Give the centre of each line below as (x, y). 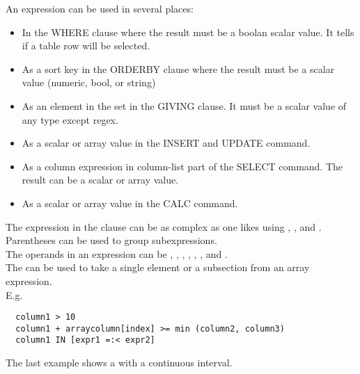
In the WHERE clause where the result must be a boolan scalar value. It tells (188, 32)
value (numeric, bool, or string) (89, 82)
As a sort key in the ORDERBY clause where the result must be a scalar (178, 68)
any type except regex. (70, 119)
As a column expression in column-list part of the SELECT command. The (182, 166)
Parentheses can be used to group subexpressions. (111, 240)
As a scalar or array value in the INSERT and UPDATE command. (166, 143)
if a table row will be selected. (86, 46)
